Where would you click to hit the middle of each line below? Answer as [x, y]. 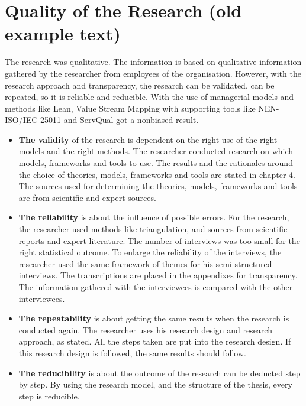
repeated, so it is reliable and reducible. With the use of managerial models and [149, 97]
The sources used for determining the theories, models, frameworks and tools [158, 186]
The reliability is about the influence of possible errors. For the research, [154, 217]
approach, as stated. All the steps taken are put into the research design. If [155, 341]
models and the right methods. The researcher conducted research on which [156, 151]
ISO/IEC [21, 120]
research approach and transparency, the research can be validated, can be [140, 85]
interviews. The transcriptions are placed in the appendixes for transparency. [158, 275]
